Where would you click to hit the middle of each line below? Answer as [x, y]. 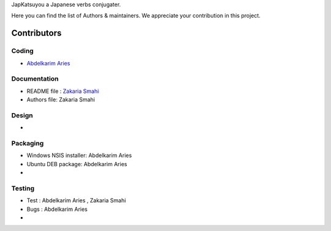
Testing [23, 188]
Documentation [35, 79]
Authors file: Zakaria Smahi [61, 100]
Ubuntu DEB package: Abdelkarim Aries [77, 164]
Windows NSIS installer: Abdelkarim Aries [79, 155]
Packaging [28, 143]
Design [22, 115]
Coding [22, 51]
